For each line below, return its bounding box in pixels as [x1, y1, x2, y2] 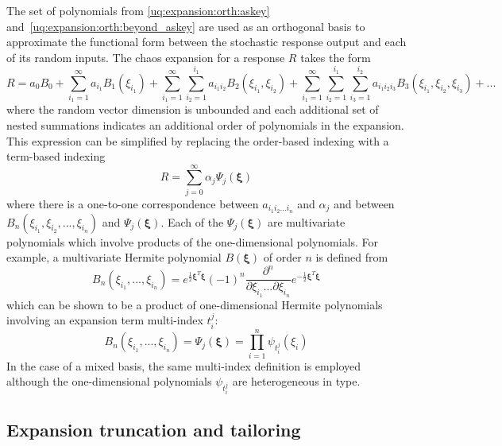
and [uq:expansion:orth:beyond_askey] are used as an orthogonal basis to [6, 17, 365, 34]
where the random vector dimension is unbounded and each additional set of [6, 101, 379, 118]
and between [334, 195, 395, 211]
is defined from [315, 249, 388, 266]
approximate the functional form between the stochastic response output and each [6, 33, 407, 50]
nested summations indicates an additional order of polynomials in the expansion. [6, 116, 404, 133]
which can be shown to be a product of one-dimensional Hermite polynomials [6, 296, 383, 312]
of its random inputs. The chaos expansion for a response [6, 48, 285, 65]
